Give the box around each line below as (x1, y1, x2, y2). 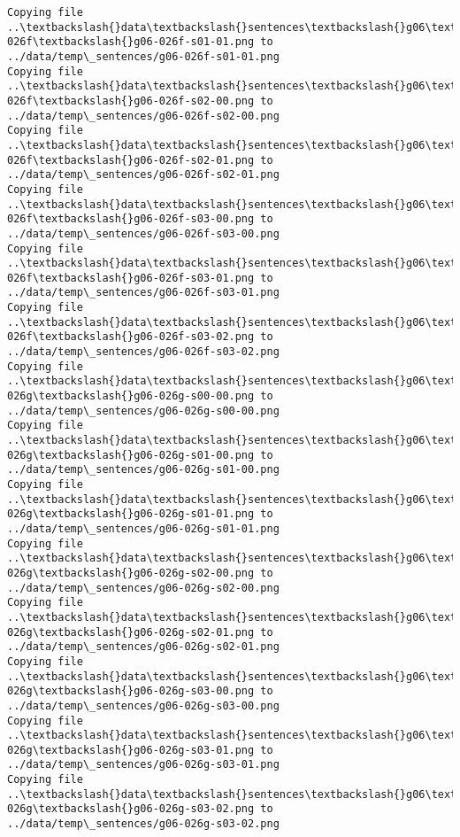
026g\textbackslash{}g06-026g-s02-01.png (7, 625, 255, 639)
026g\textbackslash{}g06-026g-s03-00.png (7, 685, 255, 698)
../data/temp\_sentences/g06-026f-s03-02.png (7, 345, 280, 359)
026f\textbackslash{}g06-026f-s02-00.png (7, 94, 255, 107)
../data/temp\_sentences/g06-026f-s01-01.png (7, 50, 280, 63)
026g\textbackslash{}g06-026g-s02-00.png (7, 566, 255, 579)
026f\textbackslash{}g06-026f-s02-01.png (7, 153, 255, 167)
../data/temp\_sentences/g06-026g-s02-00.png (7, 581, 280, 594)
